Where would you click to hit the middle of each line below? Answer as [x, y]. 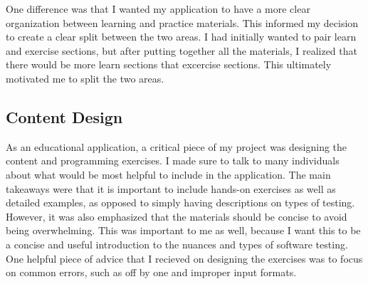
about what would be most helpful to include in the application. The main [168, 174]
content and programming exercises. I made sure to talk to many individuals [173, 161]
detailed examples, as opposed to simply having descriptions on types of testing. [180, 203]
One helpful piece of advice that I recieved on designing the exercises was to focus [184, 258]
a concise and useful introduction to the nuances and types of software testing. [177, 244]
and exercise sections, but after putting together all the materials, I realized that [182, 50]
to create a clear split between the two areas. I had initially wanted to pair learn [181, 37]
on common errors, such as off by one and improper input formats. [151, 272]
